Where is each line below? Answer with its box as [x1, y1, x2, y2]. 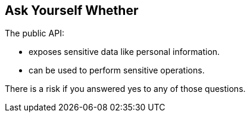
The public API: [5, 28, 64, 39]
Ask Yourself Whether [5, 3, 139, 18]
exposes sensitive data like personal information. [29, 47, 220, 57]
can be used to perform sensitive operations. [29, 65, 205, 76]
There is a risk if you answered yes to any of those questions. [5, 84, 246, 94]
